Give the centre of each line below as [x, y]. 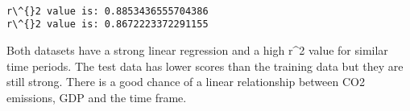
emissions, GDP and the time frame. [97, 97]
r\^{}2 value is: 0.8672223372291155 [108, 25]
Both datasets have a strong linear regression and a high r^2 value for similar [197, 49]
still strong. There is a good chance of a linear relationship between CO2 [186, 82]
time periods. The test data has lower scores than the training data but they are [205, 66]
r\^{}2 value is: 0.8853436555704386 [108, 11]
